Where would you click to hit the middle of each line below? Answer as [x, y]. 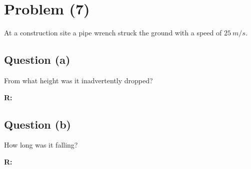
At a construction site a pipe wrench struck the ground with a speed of [113, 33]
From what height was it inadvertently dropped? [78, 80]
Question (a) [37, 60]
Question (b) [37, 124]
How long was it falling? [41, 145]
